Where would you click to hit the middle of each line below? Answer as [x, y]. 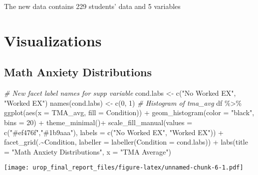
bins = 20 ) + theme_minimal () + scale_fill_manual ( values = [98, 122]
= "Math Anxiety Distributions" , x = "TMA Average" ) [88, 151]
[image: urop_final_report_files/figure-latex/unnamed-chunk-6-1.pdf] [124, 168]
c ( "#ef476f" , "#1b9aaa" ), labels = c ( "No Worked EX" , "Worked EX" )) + [114, 132]
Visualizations [53, 40]
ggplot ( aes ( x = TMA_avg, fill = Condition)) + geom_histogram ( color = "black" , [129, 112]
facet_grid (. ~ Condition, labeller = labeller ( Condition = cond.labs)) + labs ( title [126, 142]
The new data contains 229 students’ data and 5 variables [92, 6]
